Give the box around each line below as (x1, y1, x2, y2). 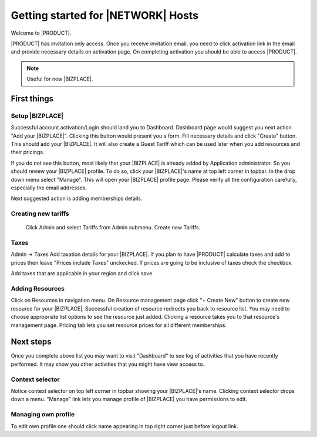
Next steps (11, 337, 52, 347)
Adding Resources (11, 285, 65, 293)
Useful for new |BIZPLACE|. (26, 75, 93, 82)
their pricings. (11, 149, 45, 156)
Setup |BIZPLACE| (11, 112, 64, 120)
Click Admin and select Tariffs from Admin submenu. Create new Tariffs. (25, 224, 201, 231)
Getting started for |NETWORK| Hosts (11, 9, 199, 22)
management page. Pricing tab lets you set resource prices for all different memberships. (11, 321, 227, 329)
